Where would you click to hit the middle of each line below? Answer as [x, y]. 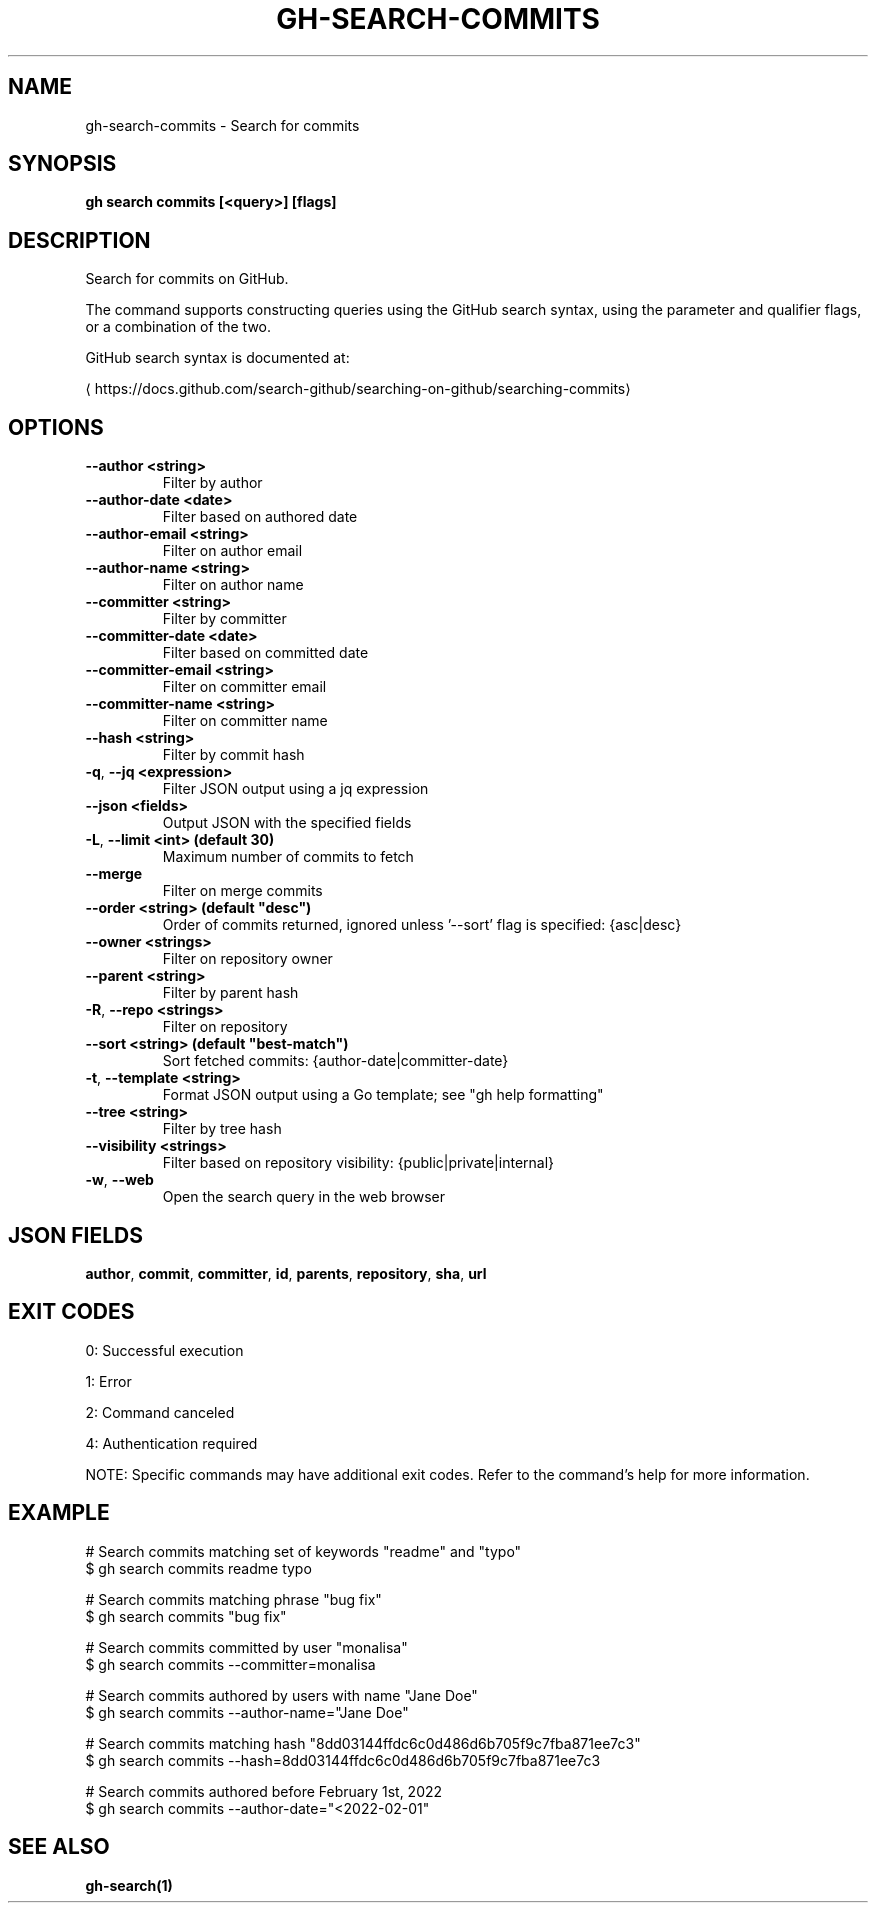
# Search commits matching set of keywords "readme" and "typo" [303, 1551]
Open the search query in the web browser [303, 1197]
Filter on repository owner [247, 959]
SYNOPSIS [62, 164]
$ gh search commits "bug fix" [186, 1616]
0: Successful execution [164, 1350]
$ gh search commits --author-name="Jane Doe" [247, 1712]
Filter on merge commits [242, 891]
